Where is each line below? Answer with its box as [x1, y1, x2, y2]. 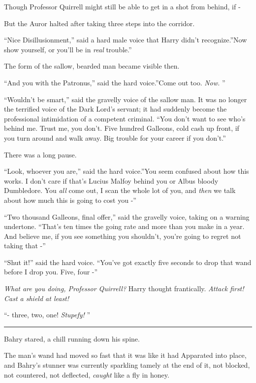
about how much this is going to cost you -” [4, 194, 136, 205]
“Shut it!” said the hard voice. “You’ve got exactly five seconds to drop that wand [4, 257, 252, 267]
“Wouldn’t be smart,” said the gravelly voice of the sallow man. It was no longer [4, 94, 247, 104]
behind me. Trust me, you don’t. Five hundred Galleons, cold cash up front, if [4, 123, 239, 133]
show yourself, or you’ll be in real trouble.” [4, 44, 132, 54]
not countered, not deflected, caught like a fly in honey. [4, 369, 169, 380]
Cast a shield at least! [4, 293, 69, 303]
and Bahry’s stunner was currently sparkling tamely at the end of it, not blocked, [4, 360, 250, 370]
